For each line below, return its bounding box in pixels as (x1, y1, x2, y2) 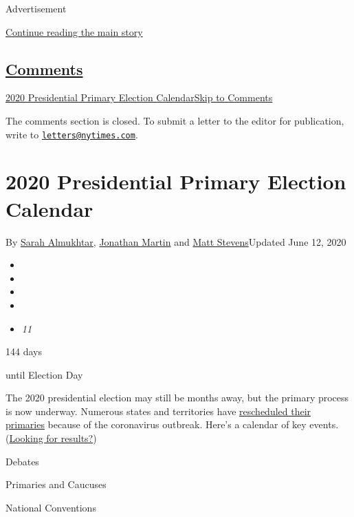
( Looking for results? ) (5, 431, 97, 445)
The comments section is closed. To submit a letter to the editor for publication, (5, 113, 344, 127)
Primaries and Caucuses (5, 477, 107, 492)
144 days (5, 344, 42, 359)
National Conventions (5, 500, 96, 514)
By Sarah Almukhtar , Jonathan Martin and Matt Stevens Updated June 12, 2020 (5, 234, 346, 249)
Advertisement (5, 1, 67, 15)
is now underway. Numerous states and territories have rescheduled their (5, 403, 311, 418)
